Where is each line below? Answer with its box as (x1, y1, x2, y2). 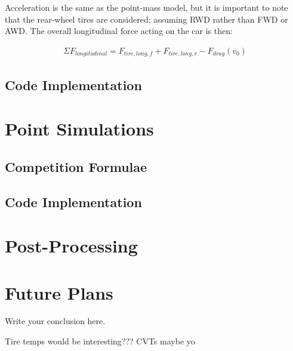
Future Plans (5, 280, 113, 304)
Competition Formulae (5, 157, 147, 176)
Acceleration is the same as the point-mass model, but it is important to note (5, 1, 288, 13)
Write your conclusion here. (5, 315, 106, 327)
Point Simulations (5, 116, 154, 141)
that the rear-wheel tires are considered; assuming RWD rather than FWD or (5, 13, 288, 25)
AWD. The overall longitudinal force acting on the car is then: (5, 24, 233, 37)
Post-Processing (5, 233, 138, 258)
